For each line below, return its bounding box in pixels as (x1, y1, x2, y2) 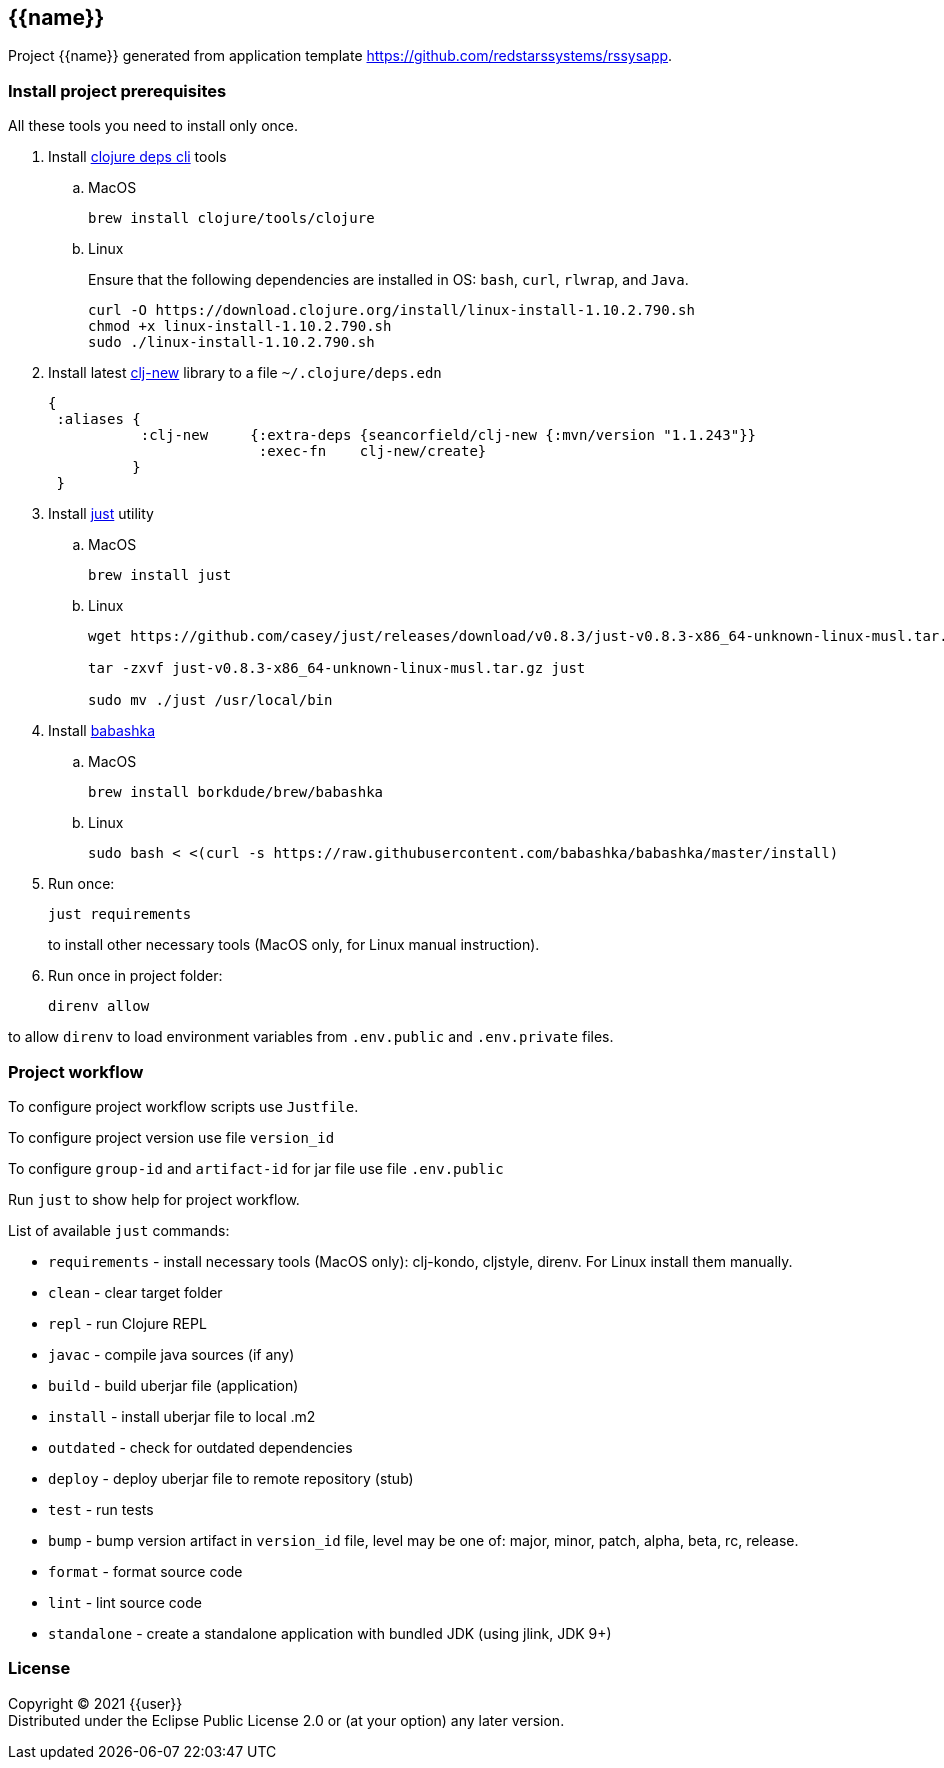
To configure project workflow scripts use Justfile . (8, 1097, 359, 1115)
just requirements (48, 906, 192, 923)
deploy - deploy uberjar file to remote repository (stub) (48, 1469, 414, 1487)
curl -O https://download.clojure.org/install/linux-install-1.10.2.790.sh (88, 302, 695, 319)
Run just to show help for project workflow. (8, 1190, 300, 1208)
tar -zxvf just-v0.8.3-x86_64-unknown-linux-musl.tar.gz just (88, 660, 586, 677)
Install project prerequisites (8, 80, 227, 101)
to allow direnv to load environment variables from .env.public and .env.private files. (8, 1028, 614, 1046)
